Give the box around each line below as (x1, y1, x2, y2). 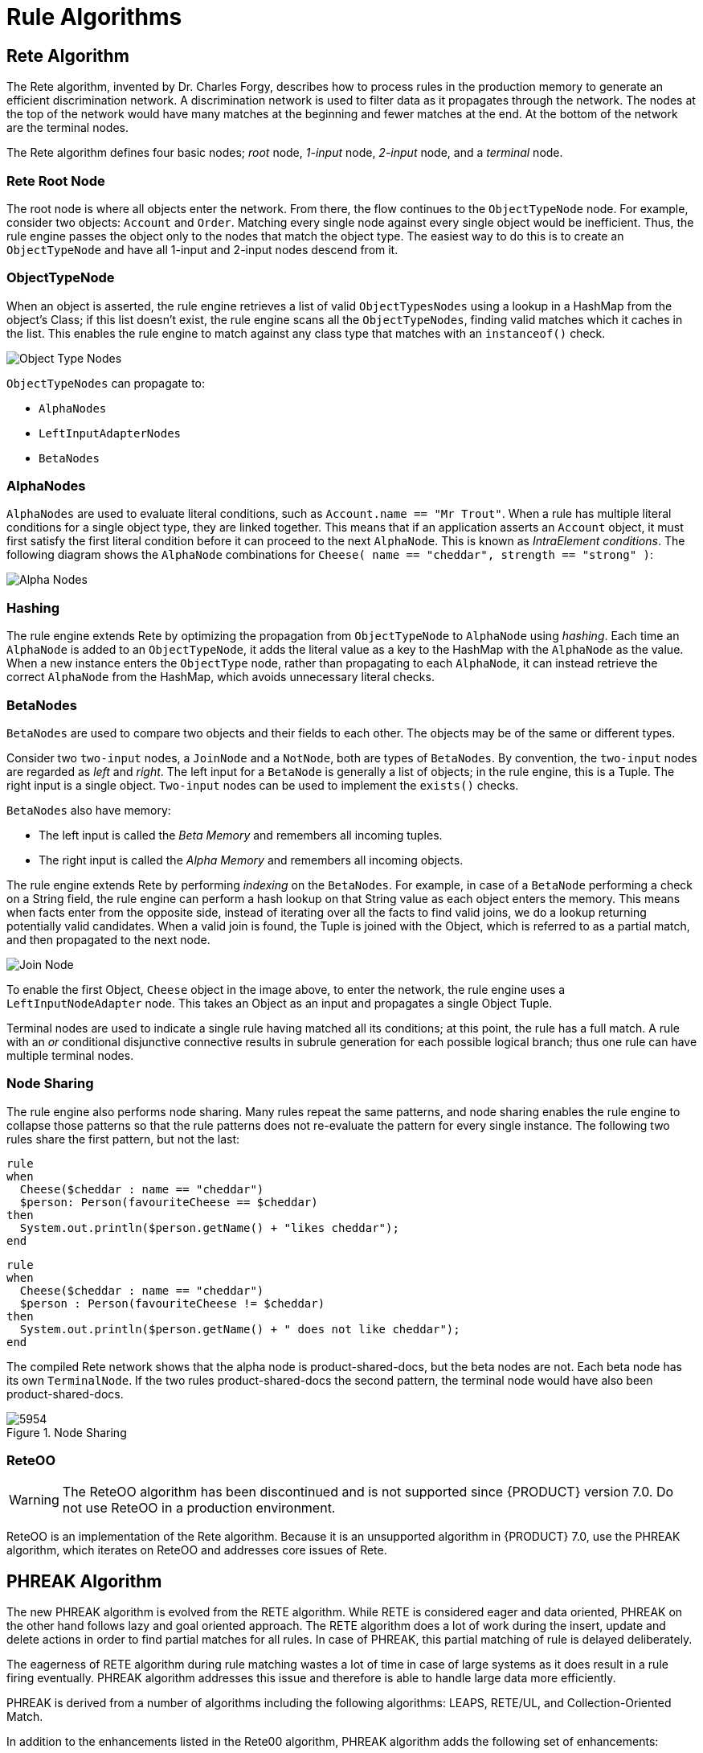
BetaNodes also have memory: (6, 803, 171, 817)
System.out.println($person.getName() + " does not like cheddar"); (19, 1322, 460, 1336)
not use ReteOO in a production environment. (62, 1500, 336, 1517)
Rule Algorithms (6, 3, 182, 31)
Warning (9, 1492, 59, 1509)
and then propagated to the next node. (6, 932, 210, 946)
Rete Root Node (6, 172, 105, 189)
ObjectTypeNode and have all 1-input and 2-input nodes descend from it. (6, 242, 399, 257)
